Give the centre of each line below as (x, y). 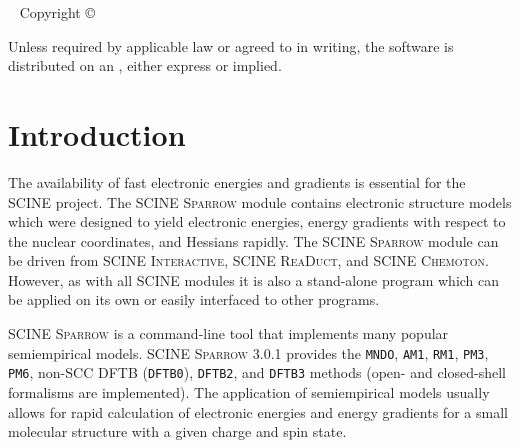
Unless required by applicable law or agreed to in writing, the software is (231, 45)
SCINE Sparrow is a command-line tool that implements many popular (228, 333)
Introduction (97, 133)
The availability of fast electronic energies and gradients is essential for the (237, 181)
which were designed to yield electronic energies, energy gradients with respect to (257, 221)
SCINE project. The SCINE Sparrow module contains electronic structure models (260, 201)
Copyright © (57, 12)
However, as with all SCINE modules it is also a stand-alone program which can (254, 279)
